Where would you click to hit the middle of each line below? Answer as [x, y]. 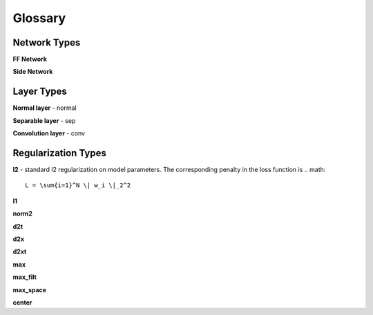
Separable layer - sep [44, 120]
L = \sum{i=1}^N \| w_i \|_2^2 [78, 185]
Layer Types [40, 92]
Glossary [39, 18]
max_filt [25, 277]
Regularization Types [59, 153]
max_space [30, 289]
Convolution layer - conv [49, 133]
